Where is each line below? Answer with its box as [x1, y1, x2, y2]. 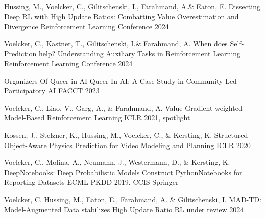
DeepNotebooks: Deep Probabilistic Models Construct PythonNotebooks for [4, 166, 243, 177]
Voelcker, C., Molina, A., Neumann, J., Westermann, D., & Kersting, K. [4, 157, 230, 167]
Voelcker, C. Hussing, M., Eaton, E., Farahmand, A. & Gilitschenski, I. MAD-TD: [4, 193, 261, 204]
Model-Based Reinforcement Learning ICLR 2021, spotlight [4, 112, 190, 123]
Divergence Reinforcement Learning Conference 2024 [4, 21, 169, 32]
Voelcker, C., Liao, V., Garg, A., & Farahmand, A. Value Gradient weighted [4, 102, 243, 113]
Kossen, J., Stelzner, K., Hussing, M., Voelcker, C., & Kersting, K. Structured [4, 129, 248, 140]
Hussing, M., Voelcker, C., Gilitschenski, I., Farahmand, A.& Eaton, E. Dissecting [4, 1, 260, 11]
